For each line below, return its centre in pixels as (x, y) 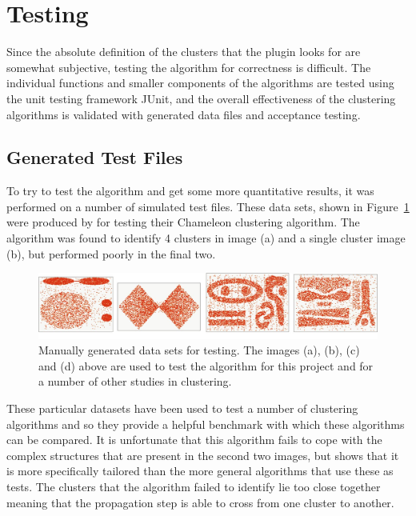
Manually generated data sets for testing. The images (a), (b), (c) (199, 350)
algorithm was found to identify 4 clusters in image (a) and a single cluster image (206, 238)
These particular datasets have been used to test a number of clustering (182, 408)
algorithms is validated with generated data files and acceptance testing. (184, 114)
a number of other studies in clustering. (135, 381)
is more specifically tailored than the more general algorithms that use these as (200, 471)
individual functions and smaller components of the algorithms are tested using (200, 83)
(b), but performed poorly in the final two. (111, 253)
